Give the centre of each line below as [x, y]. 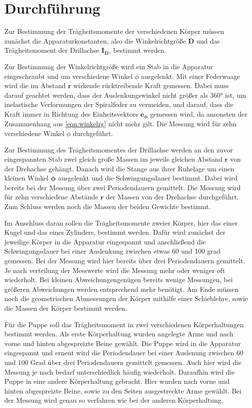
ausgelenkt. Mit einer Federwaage [190, 76]
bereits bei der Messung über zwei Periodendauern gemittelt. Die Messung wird [123, 187]
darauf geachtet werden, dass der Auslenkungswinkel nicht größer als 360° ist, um [125, 95]
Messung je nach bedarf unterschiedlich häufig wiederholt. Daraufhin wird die [120, 371]
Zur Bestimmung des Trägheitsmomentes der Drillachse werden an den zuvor [119, 149]
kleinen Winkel [27, 178]
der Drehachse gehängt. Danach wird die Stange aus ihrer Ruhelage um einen [119, 168]
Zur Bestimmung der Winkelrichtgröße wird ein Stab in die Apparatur [109, 66]
